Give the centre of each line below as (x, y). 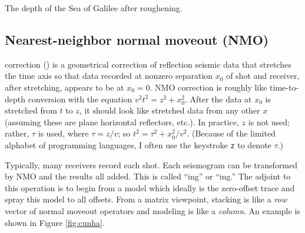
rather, (17, 133)
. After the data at (218, 99)
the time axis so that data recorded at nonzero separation (109, 76)
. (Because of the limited (231, 133)
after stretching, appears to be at (64, 87)
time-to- (284, 87)
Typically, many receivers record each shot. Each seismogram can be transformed (151, 164)
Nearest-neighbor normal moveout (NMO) (137, 39)
